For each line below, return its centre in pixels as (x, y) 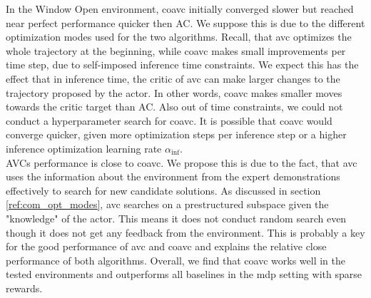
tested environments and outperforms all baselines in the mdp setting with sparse (184, 274)
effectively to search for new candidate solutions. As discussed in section (163, 190)
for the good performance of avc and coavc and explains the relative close (166, 246)
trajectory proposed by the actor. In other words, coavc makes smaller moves (174, 92)
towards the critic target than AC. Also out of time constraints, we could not (174, 107)
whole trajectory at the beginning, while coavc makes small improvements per (176, 50)
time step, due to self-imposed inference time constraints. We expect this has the (182, 65)
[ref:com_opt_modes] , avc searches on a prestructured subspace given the (167, 204)
